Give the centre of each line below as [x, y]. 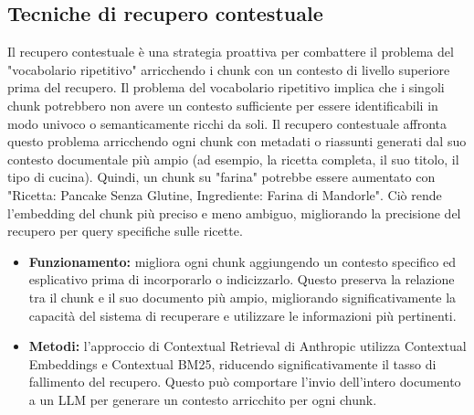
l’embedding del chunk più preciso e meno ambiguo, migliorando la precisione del [234, 213]
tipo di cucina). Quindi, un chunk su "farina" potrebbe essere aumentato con [221, 177]
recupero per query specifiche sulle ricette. [125, 231]
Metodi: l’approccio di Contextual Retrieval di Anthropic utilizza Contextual [248, 346]
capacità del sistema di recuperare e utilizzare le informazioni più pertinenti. [242, 315]
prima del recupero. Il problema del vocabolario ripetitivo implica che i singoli [226, 87]
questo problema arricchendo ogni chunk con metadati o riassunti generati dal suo [237, 141]
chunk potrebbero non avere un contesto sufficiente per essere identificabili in [223, 105]
